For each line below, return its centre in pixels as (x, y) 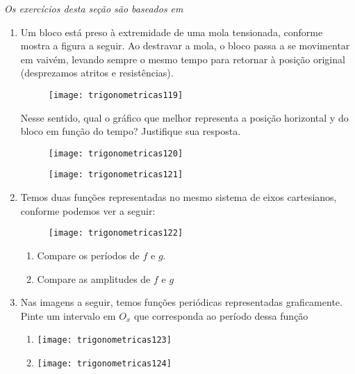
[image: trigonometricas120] (116, 153)
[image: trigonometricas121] (116, 175)
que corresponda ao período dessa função (221, 315)
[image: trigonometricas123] (104, 340)
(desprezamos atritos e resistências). (97, 73)
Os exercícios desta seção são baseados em (94, 8)
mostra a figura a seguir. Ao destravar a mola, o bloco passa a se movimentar (185, 46)
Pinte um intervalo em (68, 315)
